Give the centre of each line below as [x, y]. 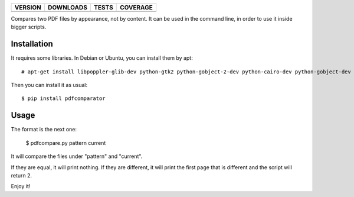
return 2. [22, 175]
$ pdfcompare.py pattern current [66, 143]
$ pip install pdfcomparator [63, 98]
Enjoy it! [21, 186]
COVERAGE [136, 7]
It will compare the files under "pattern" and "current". [77, 156]
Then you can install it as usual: [49, 85]
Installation [32, 44]
